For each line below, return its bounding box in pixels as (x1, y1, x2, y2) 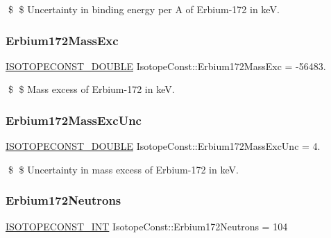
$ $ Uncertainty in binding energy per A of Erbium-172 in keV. (8, 2, 280, 16)
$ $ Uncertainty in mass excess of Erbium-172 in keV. (8, 162, 239, 176)
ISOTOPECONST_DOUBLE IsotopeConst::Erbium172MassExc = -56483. (6, 58, 326, 73)
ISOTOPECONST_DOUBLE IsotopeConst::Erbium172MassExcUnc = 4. (6, 139, 321, 153)
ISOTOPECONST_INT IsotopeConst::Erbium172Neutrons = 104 (6, 219, 288, 233)
